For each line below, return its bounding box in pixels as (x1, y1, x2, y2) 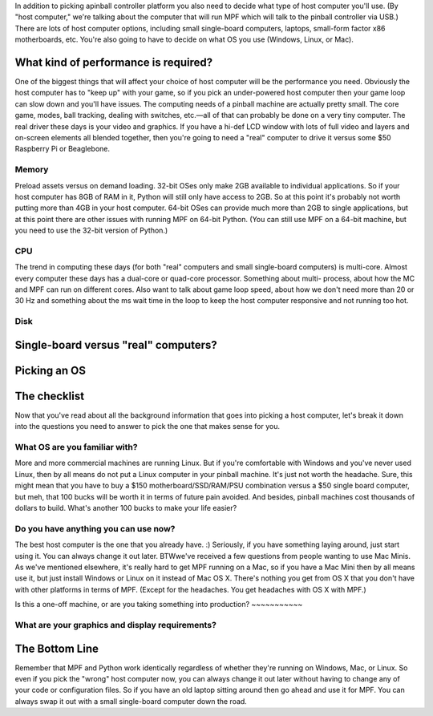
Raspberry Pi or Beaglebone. (14, 144, 111, 154)
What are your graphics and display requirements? (14, 619, 216, 630)
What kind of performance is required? (14, 55, 213, 69)
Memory (14, 164, 49, 176)
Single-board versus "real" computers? (14, 338, 217, 352)
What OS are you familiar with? (14, 442, 138, 453)
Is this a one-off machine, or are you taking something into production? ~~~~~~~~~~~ (14, 600, 303, 609)
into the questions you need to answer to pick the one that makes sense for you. (14, 422, 281, 431)
